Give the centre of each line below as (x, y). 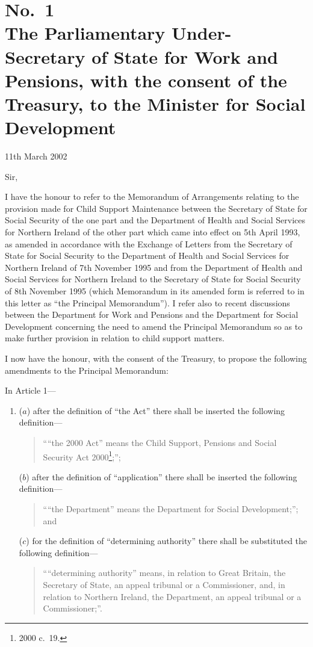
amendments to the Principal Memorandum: (87, 370)
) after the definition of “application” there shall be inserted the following (162, 476)
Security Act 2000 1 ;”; (82, 456)
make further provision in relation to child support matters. (115, 338)
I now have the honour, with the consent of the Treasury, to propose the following (156, 358)
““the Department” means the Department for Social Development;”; (171, 508)
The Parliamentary (85, 33)
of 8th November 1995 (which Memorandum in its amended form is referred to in (155, 291)
